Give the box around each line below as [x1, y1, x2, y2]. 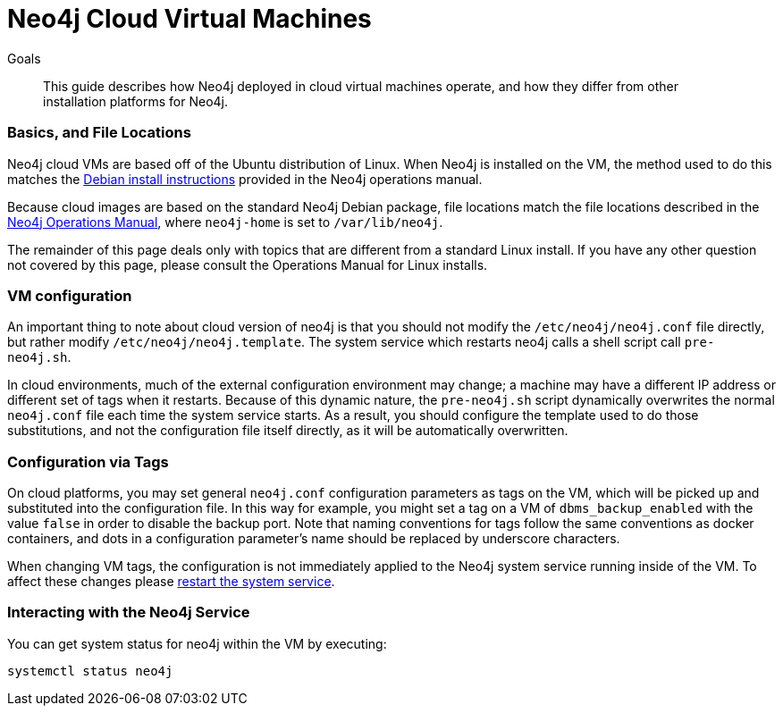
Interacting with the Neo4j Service [7, 603, 250, 622]
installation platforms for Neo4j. [43, 93, 229, 109]
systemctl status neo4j [7, 663, 173, 678]
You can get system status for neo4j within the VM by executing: [7, 635, 387, 651]
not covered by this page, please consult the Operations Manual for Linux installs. [7, 256, 488, 273]
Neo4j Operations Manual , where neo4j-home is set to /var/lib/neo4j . [7, 214, 443, 230]
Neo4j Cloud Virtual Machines [7, 4, 372, 34]
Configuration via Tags [7, 452, 169, 471]
